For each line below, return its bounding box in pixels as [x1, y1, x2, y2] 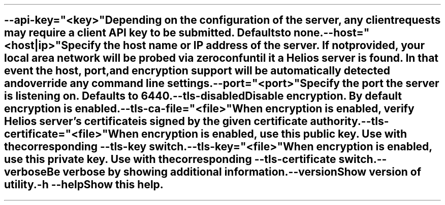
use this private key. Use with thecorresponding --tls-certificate [4, 153, 336, 166]
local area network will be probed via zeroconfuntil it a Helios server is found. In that [4, 52, 439, 65]
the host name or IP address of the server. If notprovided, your [103, 39, 425, 52]
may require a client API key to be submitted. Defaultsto [4, 26, 292, 39]
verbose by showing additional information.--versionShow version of [62, 166, 422, 179]
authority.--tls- [310, 115, 389, 128]
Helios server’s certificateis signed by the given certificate [4, 115, 308, 128]
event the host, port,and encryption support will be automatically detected [4, 64, 390, 77]
